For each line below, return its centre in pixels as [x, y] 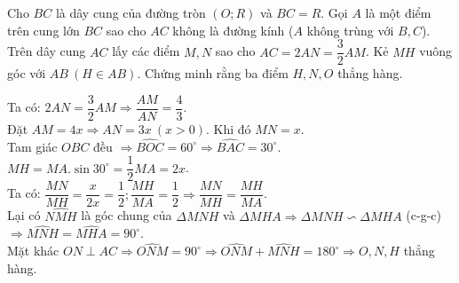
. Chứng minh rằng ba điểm [213, 73]
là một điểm [398, 12]
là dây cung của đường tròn [131, 12]
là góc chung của [127, 215]
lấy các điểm [146, 51]
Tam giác [32, 146]
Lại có [24, 215]
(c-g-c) [423, 215]
